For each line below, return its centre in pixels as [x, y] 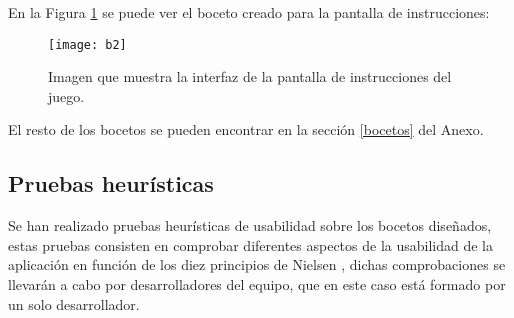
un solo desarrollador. [74, 303]
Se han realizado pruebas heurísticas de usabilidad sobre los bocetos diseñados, [250, 225]
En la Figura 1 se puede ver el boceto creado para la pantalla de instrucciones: [249, 12]
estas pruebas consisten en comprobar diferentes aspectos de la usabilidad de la [250, 244]
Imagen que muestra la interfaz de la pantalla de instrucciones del [250, 76]
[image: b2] [87, 44]
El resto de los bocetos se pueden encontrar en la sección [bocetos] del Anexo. [246, 129]
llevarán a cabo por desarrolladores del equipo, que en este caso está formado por [257, 284]
